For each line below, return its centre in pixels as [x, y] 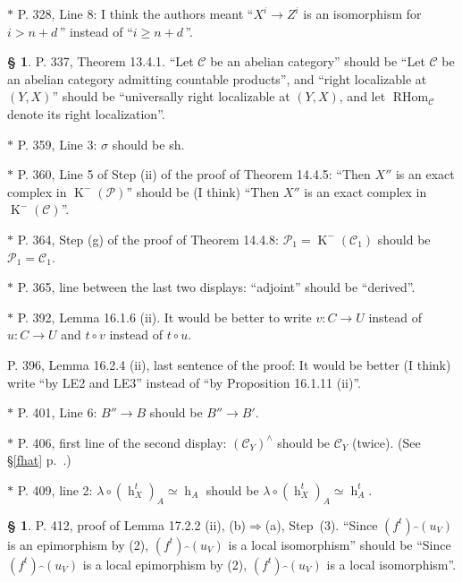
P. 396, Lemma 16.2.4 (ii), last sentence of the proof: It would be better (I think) [229, 364]
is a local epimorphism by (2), [165, 564]
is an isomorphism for [362, 13]
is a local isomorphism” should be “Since [340, 544]
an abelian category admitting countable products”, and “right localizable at [217, 78]
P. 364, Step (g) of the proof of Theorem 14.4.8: [148, 239]
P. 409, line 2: [55, 489]
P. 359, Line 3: [57, 144]
